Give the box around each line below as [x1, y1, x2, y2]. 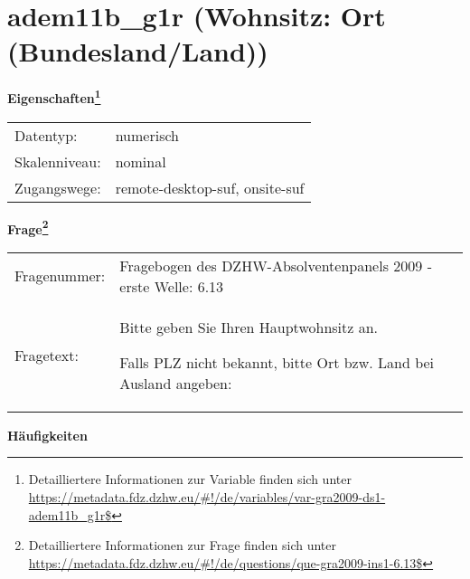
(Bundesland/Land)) [7, 33, 268, 70]
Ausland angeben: [119, 372, 232, 394]
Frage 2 [7, 216, 49, 238]
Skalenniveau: [14, 150, 101, 172]
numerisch [115, 124, 179, 146]
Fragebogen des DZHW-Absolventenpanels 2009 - [119, 254, 432, 276]
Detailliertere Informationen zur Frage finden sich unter [28, 536, 337, 555]
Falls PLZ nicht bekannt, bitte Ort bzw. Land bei [119, 351, 435, 373]
